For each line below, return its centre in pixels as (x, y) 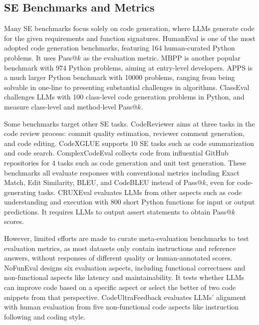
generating (20, 192)
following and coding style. (45, 316)
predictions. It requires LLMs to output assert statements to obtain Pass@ (118, 211)
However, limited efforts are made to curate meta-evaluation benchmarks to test (127, 238)
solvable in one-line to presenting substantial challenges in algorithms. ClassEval (127, 87)
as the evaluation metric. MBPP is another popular (162, 57)
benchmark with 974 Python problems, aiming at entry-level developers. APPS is (129, 67)
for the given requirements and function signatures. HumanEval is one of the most (130, 38)
